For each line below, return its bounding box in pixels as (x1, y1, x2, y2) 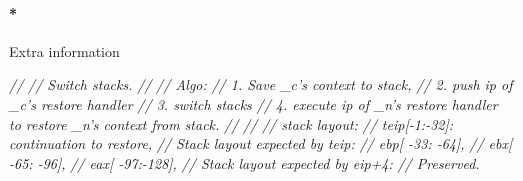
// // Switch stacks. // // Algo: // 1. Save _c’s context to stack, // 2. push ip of (9, 74, 513, 95)
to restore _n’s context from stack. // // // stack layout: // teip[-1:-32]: (9, 113, 454, 134)
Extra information (9, 40, 120, 61)
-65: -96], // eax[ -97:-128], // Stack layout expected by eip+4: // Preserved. (9, 152, 480, 173)
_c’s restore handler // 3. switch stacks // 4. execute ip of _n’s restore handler (9, 93, 498, 114)
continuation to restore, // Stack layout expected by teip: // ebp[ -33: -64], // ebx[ (9, 133, 513, 154)
